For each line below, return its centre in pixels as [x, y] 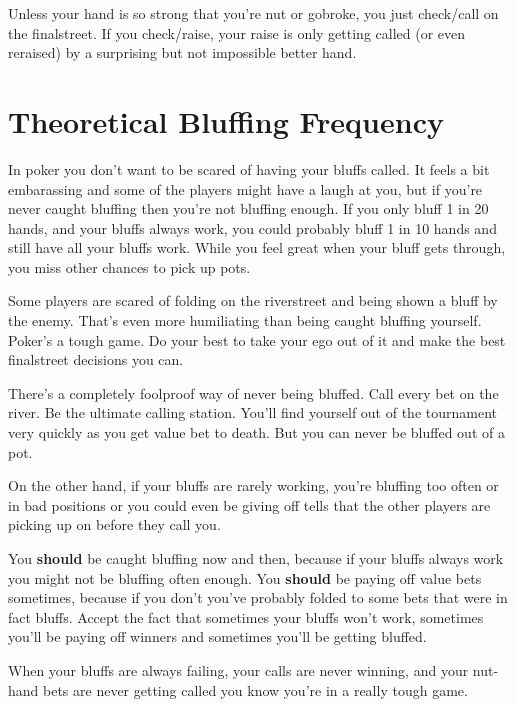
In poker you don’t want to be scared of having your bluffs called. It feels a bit [249, 168]
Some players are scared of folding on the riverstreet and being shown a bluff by [253, 300]
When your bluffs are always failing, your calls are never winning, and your [238, 669]
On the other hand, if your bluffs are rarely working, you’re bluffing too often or [253, 485]
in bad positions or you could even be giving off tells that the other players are [249, 504]
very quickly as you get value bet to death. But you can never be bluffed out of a [256, 432]
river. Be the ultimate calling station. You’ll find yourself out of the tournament [252, 412]
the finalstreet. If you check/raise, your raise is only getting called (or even [237, 32]
